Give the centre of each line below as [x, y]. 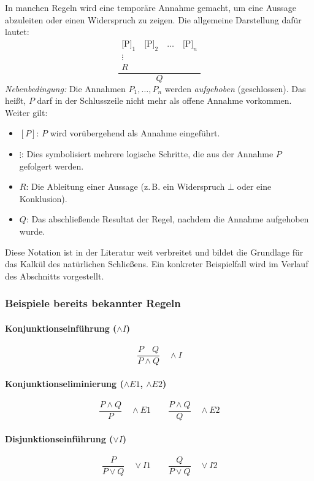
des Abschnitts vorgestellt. [55, 276]
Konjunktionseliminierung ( [64, 383]
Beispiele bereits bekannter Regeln [93, 303]
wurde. [32, 231]
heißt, [16, 100]
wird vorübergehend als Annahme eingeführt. [135, 133]
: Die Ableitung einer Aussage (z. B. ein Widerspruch [125, 186]
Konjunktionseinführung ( [61, 328]
